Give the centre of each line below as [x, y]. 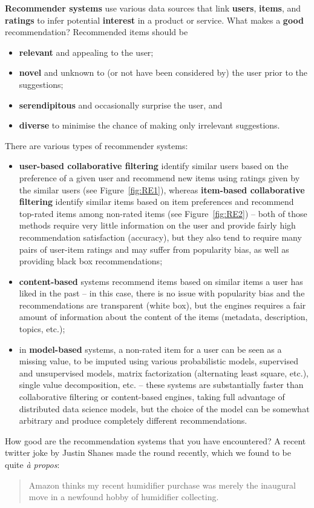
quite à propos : [32, 464]
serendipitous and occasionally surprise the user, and [121, 105]
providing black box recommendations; [91, 261]
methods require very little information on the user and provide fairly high [157, 225]
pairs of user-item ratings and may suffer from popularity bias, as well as [154, 249]
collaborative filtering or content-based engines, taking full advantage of [152, 397]
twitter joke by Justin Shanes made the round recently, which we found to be [148, 453]
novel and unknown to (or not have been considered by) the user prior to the [163, 72]
